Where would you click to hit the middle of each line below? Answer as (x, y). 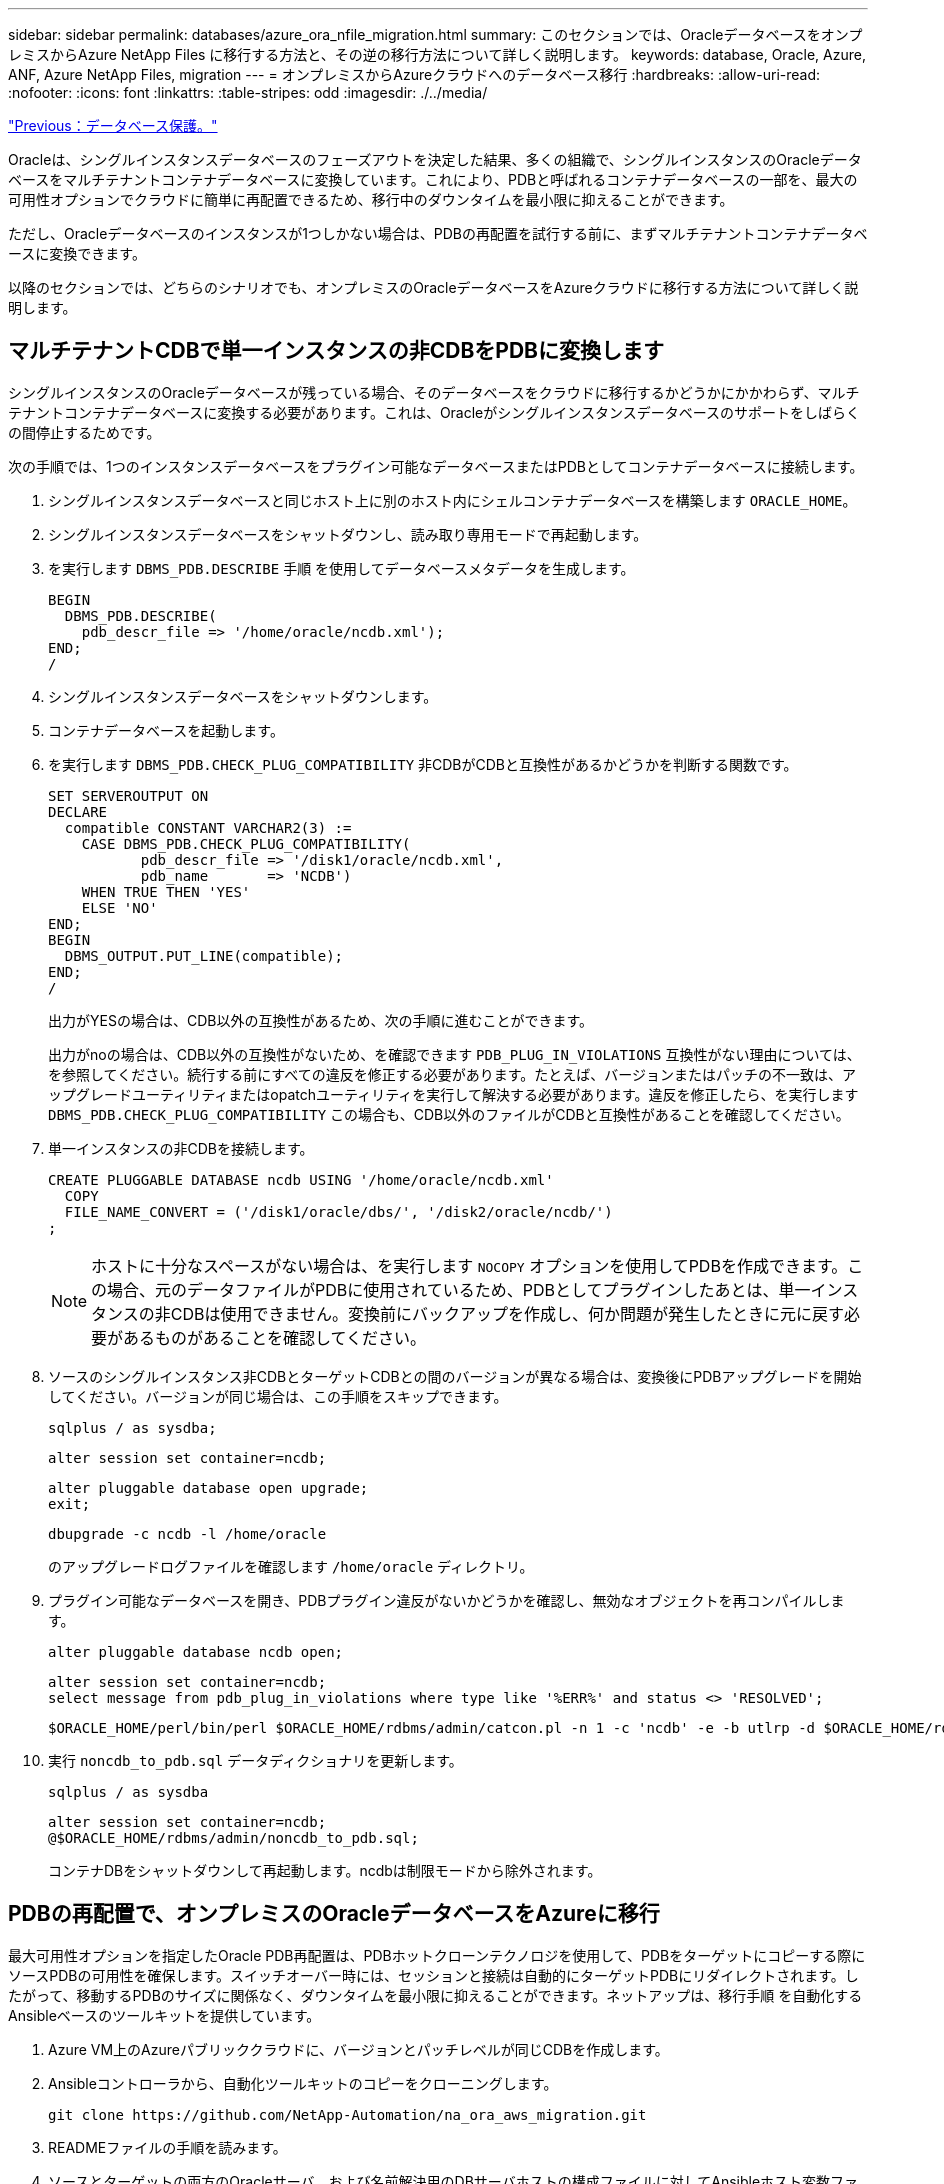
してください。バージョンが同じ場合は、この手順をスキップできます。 (278, 1396)
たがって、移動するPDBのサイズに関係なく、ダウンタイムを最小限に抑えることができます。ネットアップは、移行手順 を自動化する (435, 1995)
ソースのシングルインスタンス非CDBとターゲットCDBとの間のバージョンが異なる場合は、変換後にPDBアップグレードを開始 (455, 1376)
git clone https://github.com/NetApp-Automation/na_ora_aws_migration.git (347, 2114)
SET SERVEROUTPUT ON (128, 795)
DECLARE (78, 811)
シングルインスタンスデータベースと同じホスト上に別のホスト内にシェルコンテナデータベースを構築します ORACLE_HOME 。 (452, 500)
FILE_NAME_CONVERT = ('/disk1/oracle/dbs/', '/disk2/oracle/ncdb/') (338, 1211)
